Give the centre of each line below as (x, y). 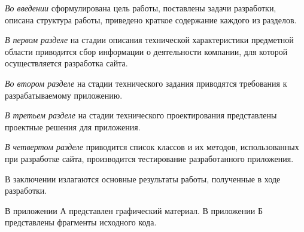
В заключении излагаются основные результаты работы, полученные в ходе (143, 178)
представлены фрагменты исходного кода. (81, 222)
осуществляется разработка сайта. (66, 63)
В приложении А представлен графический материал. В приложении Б (134, 210)
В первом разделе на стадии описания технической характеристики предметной (149, 40)
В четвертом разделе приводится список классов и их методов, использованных (152, 147)
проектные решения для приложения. (73, 126)
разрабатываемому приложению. (64, 95)
